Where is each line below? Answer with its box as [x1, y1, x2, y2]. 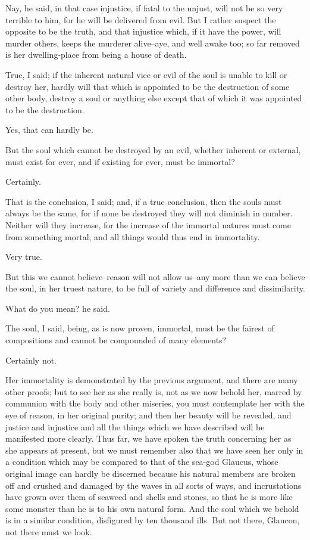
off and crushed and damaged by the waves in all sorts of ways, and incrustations [5, 479, 302, 491]
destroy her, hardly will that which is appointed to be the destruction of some [5, 80, 290, 92]
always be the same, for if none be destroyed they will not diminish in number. [5, 207, 293, 219]
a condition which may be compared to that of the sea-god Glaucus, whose [5, 455, 278, 468]
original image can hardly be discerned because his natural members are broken [5, 467, 296, 479]
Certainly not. [5, 353, 57, 366]
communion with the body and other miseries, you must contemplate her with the [5, 397, 305, 409]
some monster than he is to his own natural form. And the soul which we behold [5, 502, 299, 514]
